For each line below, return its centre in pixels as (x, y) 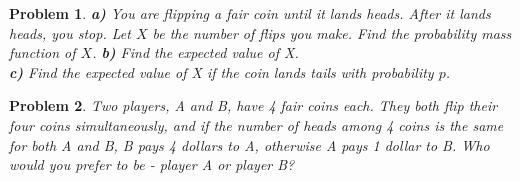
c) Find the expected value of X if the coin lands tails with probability (221, 71)
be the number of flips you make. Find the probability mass (332, 32)
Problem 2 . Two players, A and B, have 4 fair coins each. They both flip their (253, 105)
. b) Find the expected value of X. (195, 52)
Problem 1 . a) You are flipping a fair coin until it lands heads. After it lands (250, 13)
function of (42, 52)
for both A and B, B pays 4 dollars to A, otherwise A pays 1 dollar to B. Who (249, 144)
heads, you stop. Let (70, 32)
